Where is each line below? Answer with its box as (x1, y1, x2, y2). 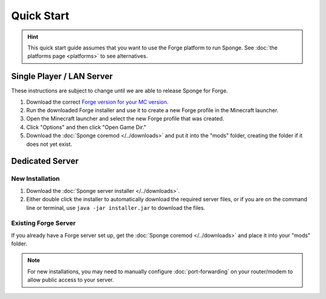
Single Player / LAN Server (11, 71, 113, 81)
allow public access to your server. (27, 276, 114, 283)
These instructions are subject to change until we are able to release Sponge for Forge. (11, 87, 228, 95)
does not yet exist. (26, 140, 72, 148)
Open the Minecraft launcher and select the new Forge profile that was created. (26, 115, 225, 122)
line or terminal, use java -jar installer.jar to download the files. (26, 204, 205, 211)
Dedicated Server (11, 156, 78, 166)
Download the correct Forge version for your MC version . (26, 98, 169, 105)
